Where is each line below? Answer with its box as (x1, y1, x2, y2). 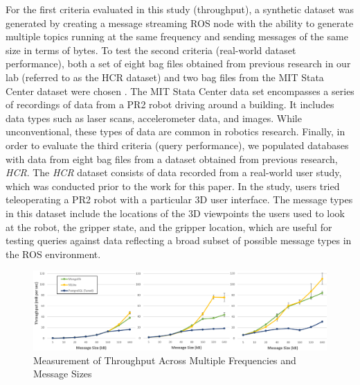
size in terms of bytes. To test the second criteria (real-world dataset (6, 42, 296, 57)
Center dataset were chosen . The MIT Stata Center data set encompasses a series (6, 83, 354, 98)
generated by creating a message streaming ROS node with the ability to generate (6, 15, 354, 30)
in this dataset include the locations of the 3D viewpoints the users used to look (6, 205, 345, 220)
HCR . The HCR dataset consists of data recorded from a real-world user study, (6, 165, 342, 180)
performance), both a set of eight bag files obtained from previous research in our (6, 56, 351, 71)
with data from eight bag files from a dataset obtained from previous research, (6, 151, 338, 166)
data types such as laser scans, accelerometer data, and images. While (6, 110, 302, 125)
